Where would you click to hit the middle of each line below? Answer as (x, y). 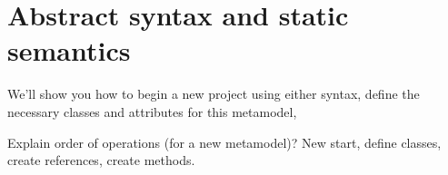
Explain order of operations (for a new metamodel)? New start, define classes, (224, 142)
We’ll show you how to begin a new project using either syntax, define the (214, 94)
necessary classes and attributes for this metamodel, (152, 111)
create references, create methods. (101, 160)
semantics (69, 50)
